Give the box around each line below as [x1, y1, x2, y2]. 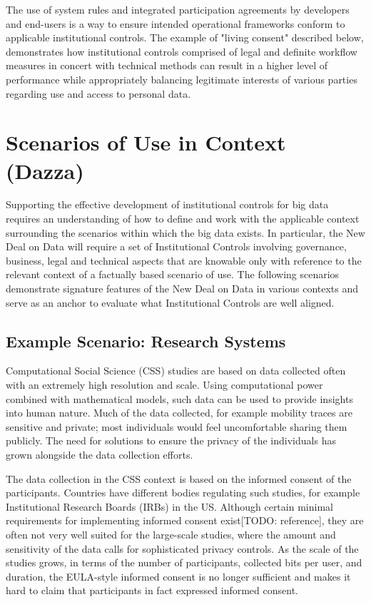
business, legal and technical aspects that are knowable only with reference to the [6, 252, 362, 267]
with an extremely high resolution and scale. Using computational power [6, 377, 323, 392]
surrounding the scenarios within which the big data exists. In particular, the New [6, 225, 365, 240]
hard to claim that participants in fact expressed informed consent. [6, 583, 298, 598]
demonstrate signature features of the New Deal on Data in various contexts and [6, 281, 359, 296]
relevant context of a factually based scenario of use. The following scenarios [6, 267, 340, 282]
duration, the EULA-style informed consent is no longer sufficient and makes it [6, 568, 351, 583]
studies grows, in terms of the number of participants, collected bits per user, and [6, 555, 362, 570]
